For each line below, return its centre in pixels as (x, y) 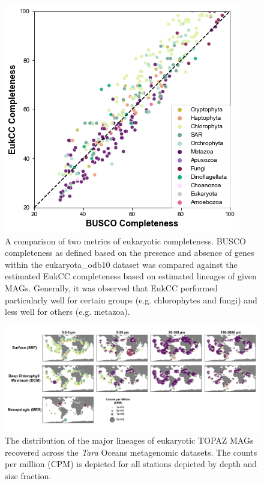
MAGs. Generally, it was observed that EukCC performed (112, 287)
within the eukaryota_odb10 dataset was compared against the (121, 264)
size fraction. (28, 475)
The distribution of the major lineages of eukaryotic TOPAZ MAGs (129, 440)
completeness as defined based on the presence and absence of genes (130, 253)
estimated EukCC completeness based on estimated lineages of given (131, 276)
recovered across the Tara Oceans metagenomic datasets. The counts (131, 452)
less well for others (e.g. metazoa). (67, 312)
